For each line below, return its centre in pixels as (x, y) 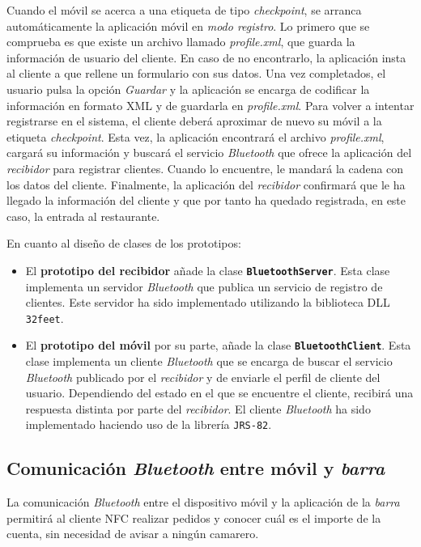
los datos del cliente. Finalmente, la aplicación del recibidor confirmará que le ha (206, 184)
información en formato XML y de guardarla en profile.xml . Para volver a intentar (210, 105)
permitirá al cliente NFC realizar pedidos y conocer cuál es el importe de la (194, 517)
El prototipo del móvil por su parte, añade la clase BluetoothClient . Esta (218, 345)
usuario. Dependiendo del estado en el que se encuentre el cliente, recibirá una (219, 393)
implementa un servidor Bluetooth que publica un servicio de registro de (204, 286)
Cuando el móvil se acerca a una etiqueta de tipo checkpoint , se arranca (184, 10)
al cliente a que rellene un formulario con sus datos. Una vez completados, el (196, 73)
